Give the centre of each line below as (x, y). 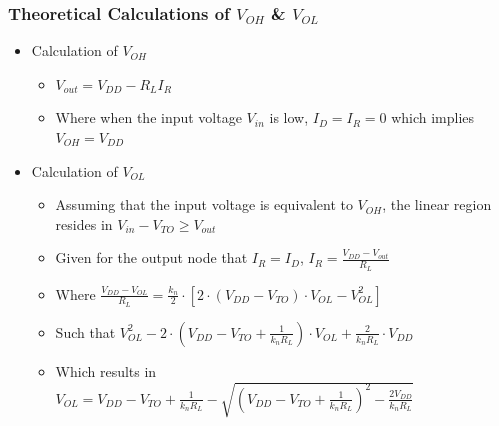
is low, (289, 117)
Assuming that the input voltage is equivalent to (204, 204)
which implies (433, 117)
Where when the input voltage (148, 117)
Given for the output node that (151, 257)
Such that (85, 331)
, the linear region (437, 204)
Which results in (106, 370)
